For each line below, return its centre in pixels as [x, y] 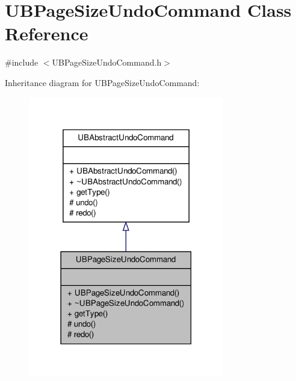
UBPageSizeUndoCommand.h [107, 62]
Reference [47, 33]
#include [22, 62]
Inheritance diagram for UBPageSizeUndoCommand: [102, 82]
